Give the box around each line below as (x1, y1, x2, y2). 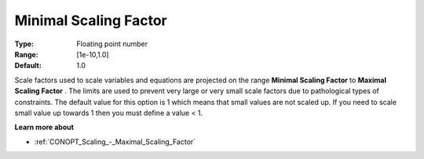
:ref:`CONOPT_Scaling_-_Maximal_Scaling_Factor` (34, 137, 196, 146)
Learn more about (14, 122, 75, 132)
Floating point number (76, 39, 148, 49)
